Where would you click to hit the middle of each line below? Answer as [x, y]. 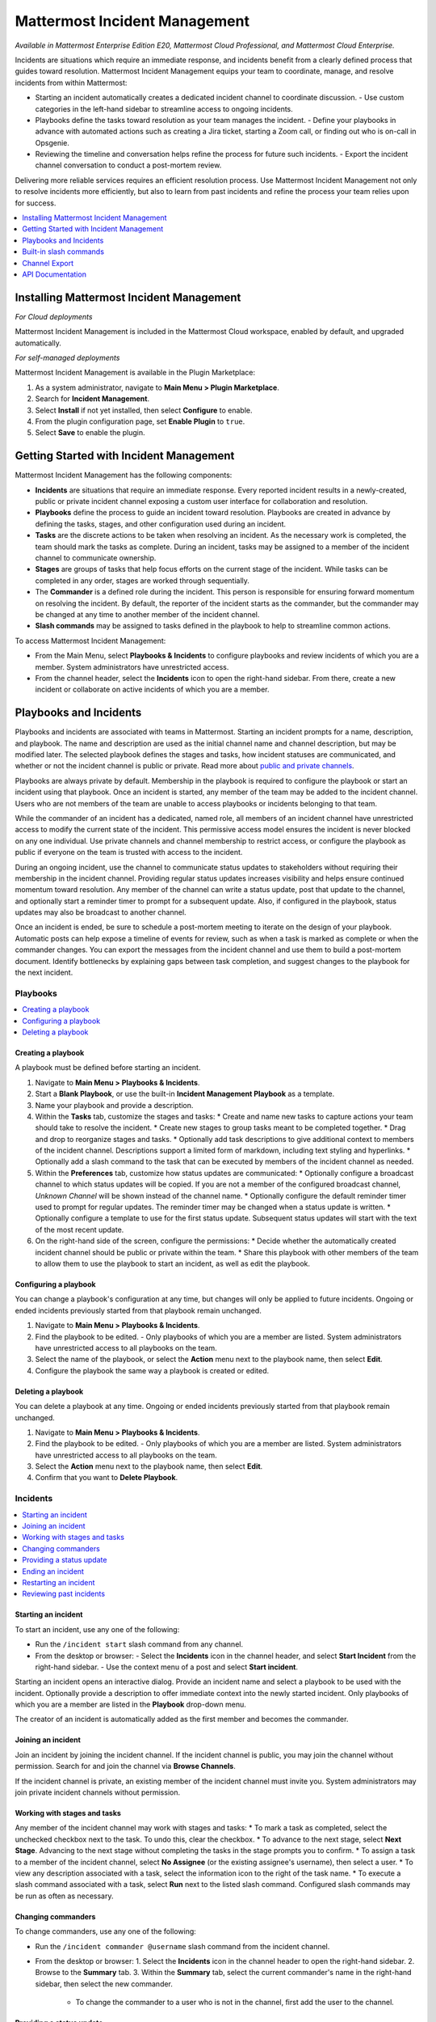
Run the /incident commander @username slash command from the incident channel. [182, 1946]
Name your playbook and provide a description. [114, 1105]
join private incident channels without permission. [98, 1792]
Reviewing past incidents [63, 1594]
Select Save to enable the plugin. [90, 433]
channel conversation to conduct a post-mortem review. [128, 165]
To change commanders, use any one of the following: [106, 1931]
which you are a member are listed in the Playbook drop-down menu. [130, 1705]
